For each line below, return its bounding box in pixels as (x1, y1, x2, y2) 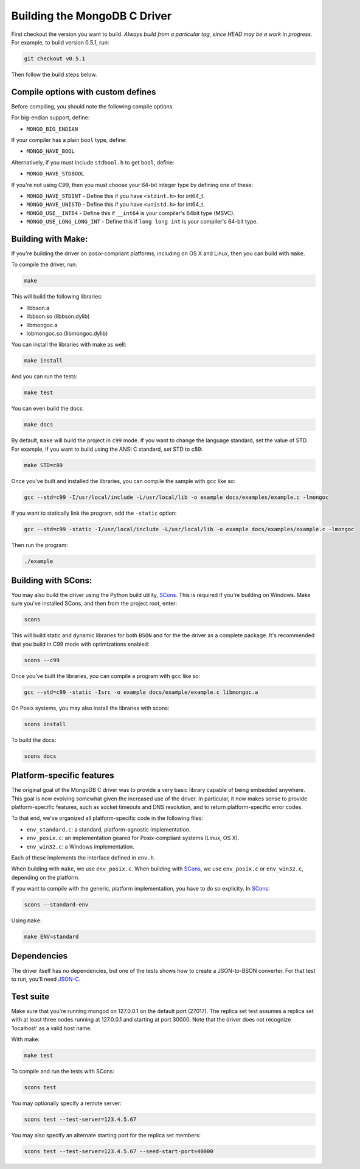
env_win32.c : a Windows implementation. (26, 842, 135, 850)
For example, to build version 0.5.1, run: (11, 38, 109, 46)
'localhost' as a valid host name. (11, 1024, 92, 1032)
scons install (24, 721, 66, 727)
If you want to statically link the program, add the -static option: (11, 509, 177, 517)
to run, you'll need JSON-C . (11, 975, 81, 983)
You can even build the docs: (11, 405, 85, 412)
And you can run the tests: (11, 373, 78, 380)
